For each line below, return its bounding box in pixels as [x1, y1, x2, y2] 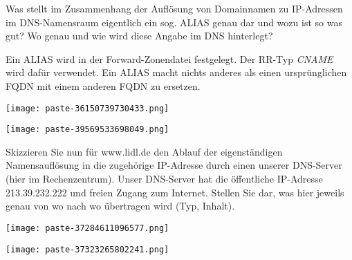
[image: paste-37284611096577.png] [6, 223, 169, 233]
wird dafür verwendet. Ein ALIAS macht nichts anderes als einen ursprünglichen [6, 65, 347, 80]
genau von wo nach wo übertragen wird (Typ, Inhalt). [6, 198, 235, 213]
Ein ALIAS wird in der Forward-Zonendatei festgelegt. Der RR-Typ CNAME [6, 51, 333, 66]
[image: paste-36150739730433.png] [6, 103, 169, 113]
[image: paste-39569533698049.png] [6, 124, 169, 135]
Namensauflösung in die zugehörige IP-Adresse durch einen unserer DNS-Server [6, 158, 342, 172]
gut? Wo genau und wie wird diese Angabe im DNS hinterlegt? [6, 28, 273, 43]
